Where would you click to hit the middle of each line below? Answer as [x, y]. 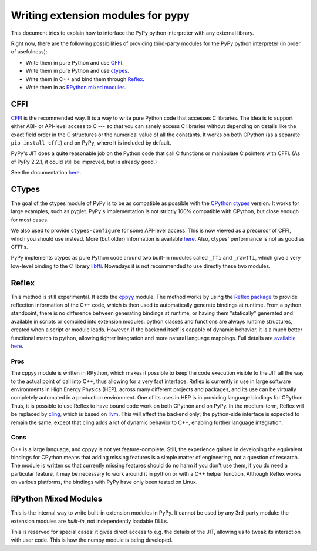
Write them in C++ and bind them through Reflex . [85, 79]
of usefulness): [29, 52]
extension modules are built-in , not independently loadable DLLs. [90, 521]
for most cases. [30, 220]
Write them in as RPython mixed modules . [76, 87]
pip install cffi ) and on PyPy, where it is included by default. [91, 142]
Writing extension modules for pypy [100, 15]
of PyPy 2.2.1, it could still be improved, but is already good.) [84, 162]
